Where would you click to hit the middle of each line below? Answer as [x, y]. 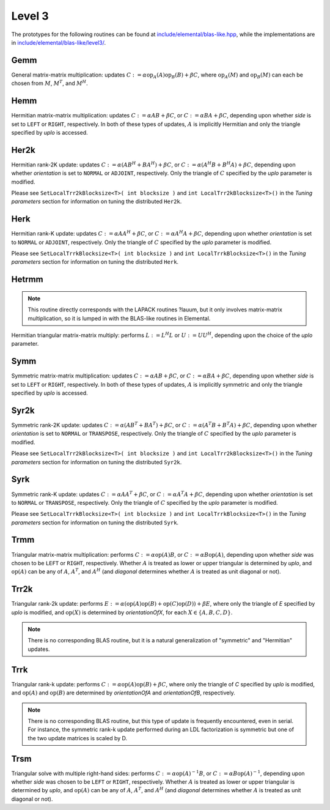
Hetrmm [27, 279]
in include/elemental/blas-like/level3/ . [59, 42]
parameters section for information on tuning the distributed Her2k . [97, 201]
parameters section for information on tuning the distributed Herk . [95, 262]
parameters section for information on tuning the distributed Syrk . [95, 522]
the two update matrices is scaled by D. [78, 738]
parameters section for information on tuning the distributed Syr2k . [97, 462]
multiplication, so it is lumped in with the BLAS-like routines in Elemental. [119, 318]
